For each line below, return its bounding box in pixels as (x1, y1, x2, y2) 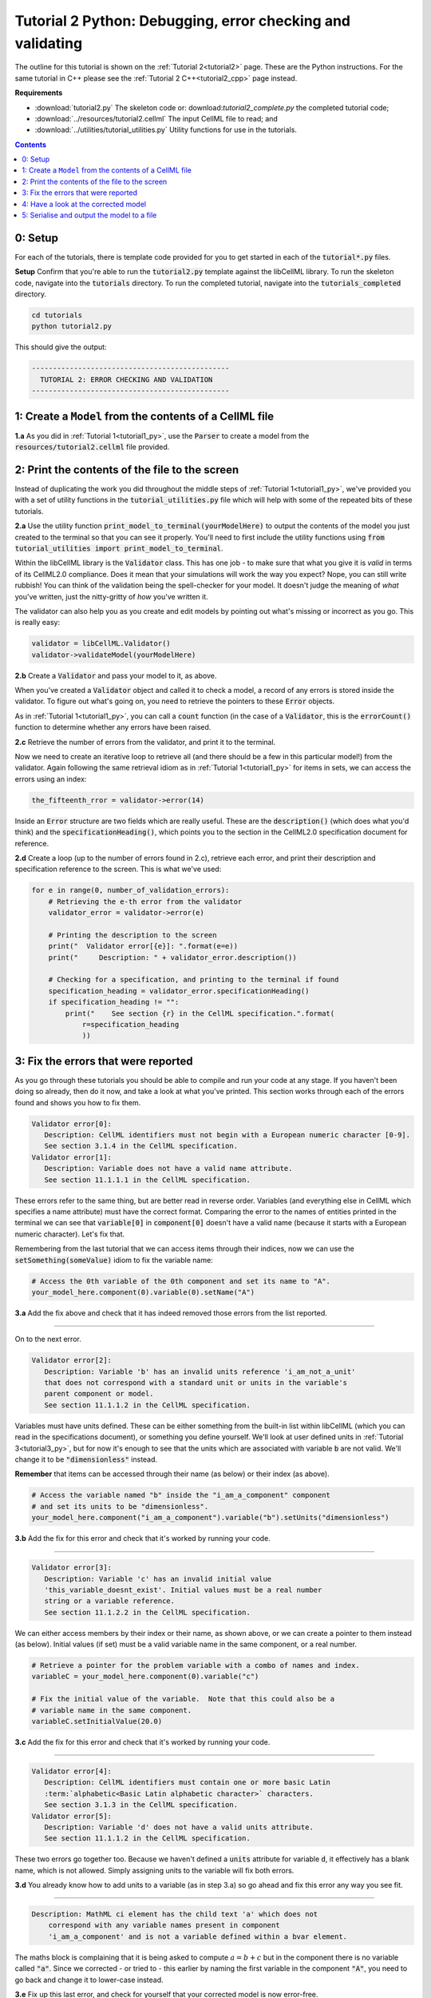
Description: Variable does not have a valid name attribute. (44, 1164, 293, 1173)
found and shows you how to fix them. (14, 1097, 141, 1107)
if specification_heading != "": (48, 997, 180, 1007)
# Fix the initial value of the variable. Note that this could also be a (31, 1694, 335, 1704)
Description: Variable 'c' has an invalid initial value (44, 1574, 272, 1583)
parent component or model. (44, 1389, 155, 1399)
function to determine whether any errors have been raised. (14, 722, 212, 732)
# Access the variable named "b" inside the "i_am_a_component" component (31, 1491, 331, 1500)
